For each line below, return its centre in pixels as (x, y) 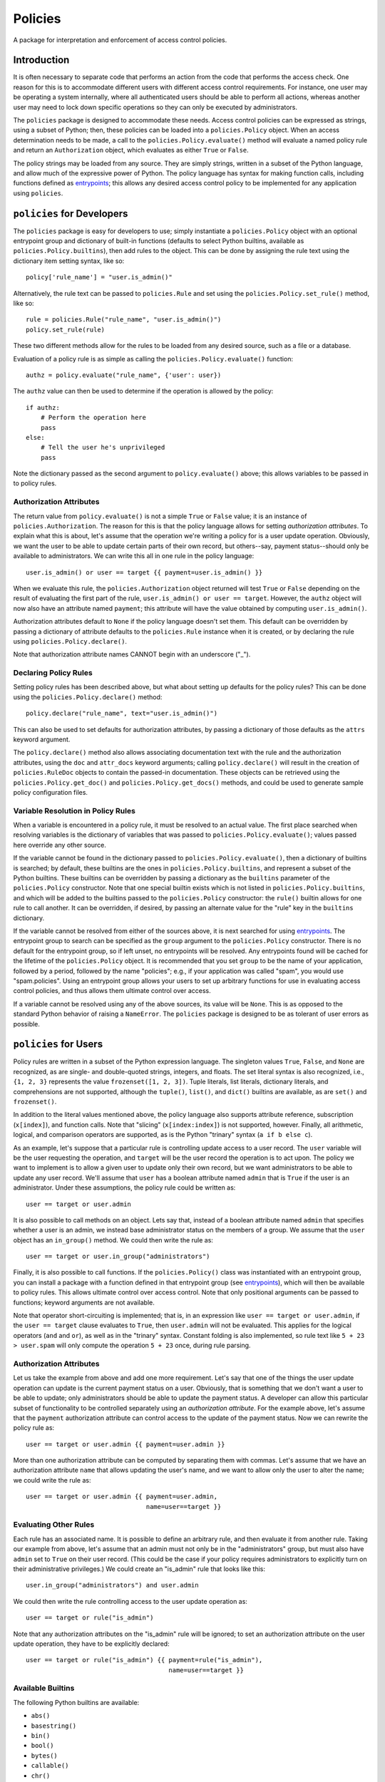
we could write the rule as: (52, 1480)
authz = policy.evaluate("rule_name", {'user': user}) (124, 375)
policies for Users (58, 1044)
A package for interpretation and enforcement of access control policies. (120, 40)
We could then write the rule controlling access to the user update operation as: (130, 1601)
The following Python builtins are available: (76, 1702)
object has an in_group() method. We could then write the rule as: (113, 1240)
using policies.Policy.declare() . (70, 641)
